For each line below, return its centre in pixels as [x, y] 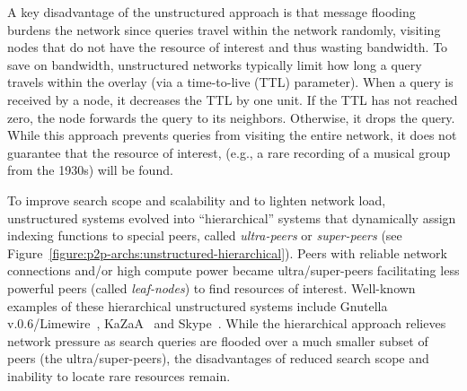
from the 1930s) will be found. [90, 170]
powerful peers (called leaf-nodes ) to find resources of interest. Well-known [211, 287]
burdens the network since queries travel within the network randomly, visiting [224, 29]
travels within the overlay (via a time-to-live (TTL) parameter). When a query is [230, 82]
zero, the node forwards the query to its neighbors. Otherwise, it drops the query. [231, 117]
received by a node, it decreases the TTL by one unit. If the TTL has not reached [233, 99]
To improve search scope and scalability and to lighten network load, [197, 200]
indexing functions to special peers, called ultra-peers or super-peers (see [205, 235]
